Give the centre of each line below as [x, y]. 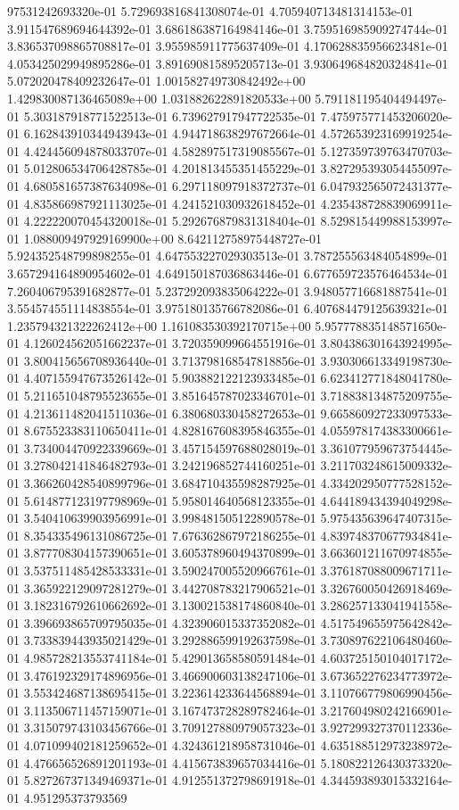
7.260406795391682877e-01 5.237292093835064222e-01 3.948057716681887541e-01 [228, 290]
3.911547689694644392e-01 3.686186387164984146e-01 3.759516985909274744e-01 [228, 28]
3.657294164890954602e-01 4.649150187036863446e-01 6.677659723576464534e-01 [228, 273]
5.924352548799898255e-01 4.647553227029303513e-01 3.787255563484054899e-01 [228, 256]
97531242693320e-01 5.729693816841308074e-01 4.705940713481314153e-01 [210, 11]
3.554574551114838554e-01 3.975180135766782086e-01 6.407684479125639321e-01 [228, 308]
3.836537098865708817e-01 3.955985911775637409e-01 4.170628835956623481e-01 [228, 46]
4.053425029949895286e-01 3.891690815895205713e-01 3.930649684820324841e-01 [228, 63]
